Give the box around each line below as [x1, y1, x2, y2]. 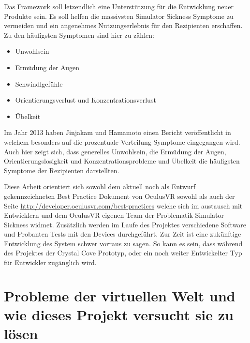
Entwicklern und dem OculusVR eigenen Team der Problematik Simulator [4, 210, 224, 220]
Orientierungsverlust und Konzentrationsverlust [15, 95, 156, 105]
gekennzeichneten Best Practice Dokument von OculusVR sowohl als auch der [4, 191, 235, 201]
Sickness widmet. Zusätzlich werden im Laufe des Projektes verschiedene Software [4, 219, 247, 229]
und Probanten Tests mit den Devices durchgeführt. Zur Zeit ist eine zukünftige [4, 229, 241, 239]
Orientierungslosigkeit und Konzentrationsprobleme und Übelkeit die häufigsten [4, 156, 240, 166]
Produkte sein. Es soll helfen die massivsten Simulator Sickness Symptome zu [4, 11, 234, 21]
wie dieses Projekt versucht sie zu [4, 305, 234, 325]
